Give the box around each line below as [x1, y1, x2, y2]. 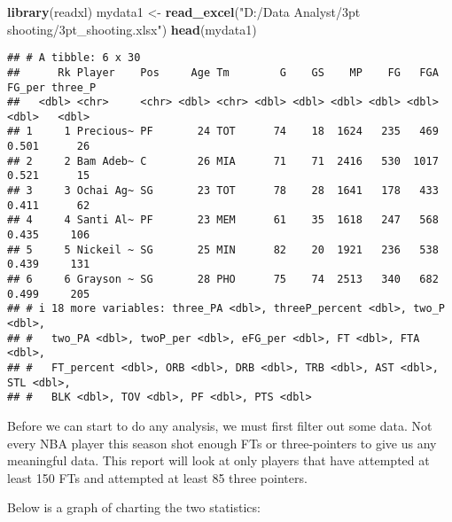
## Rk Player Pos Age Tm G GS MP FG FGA [7, 66, 439, 79]
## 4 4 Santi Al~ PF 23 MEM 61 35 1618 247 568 [7, 214, 439, 227]
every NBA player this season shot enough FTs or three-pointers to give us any [7, 433, 437, 452]
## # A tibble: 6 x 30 [7, 51, 141, 65]
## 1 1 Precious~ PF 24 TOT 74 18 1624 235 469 [7, 125, 439, 138]
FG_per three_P [7, 81, 97, 94]
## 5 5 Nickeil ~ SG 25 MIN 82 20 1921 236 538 [7, 243, 439, 256]
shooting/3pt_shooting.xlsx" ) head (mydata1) [7, 19, 257, 38]
